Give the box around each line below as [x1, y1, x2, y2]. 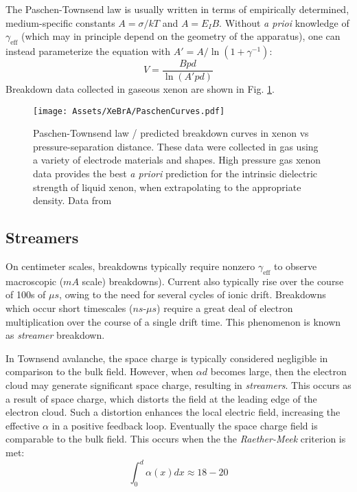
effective [5, 418, 40, 432]
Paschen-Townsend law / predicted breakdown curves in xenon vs [33, 126, 309, 140]
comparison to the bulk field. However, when [5, 364, 194, 379]
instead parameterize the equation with [5, 43, 171, 58]
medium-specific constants [5, 15, 115, 30]
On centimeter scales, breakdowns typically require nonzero [5, 259, 255, 273]
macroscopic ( [5, 273, 64, 288]
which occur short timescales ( [5, 301, 133, 315]
